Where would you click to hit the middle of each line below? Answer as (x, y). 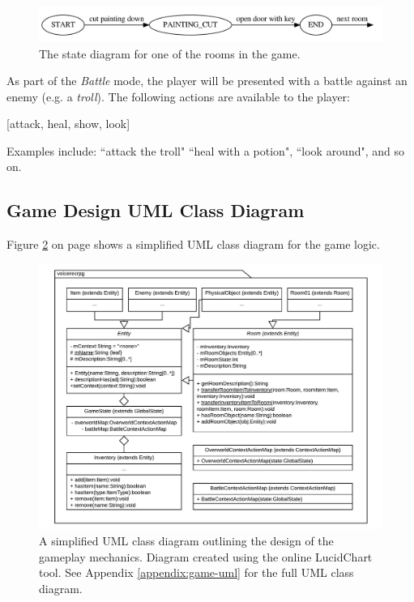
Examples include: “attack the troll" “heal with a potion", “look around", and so (206, 150)
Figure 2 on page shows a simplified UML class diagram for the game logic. (193, 244)
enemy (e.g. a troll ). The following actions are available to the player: (178, 96)
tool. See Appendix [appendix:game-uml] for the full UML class (196, 572)
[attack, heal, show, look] (68, 124)
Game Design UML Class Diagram (156, 210)
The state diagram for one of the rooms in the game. (170, 53)
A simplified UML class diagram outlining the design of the (186, 540)
